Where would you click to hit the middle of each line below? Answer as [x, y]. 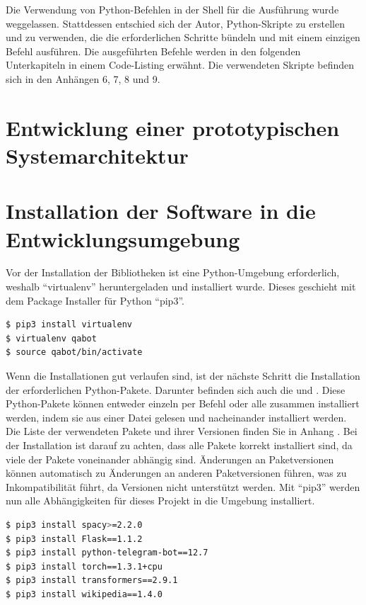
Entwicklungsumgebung [123, 238]
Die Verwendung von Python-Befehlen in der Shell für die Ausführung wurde [172, 9]
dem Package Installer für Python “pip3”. [95, 300]
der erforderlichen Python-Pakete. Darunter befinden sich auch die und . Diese [176, 389]
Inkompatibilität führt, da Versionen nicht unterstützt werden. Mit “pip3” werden [183, 486]
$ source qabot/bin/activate [74, 352]
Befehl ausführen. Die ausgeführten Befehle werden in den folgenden [153, 51]
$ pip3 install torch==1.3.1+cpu [84, 566]
